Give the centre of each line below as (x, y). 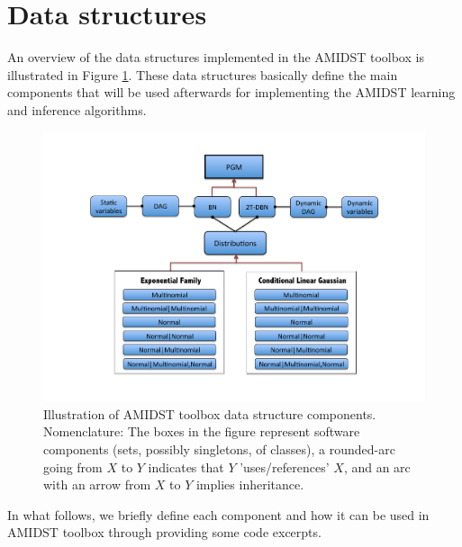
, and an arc (377, 466)
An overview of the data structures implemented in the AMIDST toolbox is (216, 57)
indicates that (186, 466)
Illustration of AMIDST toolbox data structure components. (210, 413)
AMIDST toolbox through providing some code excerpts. (164, 532)
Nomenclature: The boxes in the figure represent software (202, 431)
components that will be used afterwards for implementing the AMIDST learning (231, 92)
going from (73, 466)
